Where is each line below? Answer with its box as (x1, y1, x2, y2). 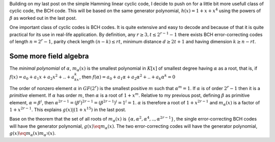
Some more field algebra (9, 51, 89, 61)
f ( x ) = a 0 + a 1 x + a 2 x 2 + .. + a (9, 73, 75, 81)
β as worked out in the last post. (9, 15, 77, 21)
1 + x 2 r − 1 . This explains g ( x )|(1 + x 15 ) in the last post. (9, 106, 127, 113)
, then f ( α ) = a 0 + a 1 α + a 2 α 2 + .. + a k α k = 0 (79, 73, 176, 81)
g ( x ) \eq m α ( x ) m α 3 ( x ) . (9, 130, 56, 137)
